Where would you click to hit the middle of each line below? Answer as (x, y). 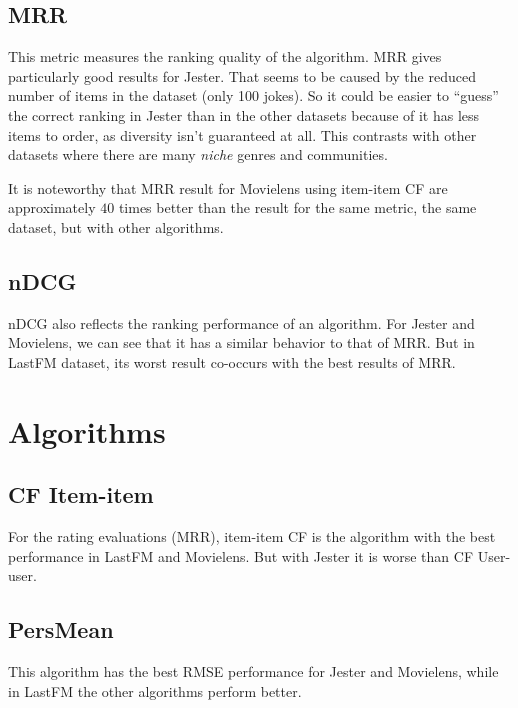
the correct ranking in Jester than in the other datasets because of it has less (244, 114)
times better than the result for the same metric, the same (297, 207)
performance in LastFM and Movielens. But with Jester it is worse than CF (241, 555)
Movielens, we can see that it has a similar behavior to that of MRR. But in (241, 342)
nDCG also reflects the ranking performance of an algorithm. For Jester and (241, 322)
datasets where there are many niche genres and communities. (198, 154)
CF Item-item (81, 494)
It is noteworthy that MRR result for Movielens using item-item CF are (228, 187)
